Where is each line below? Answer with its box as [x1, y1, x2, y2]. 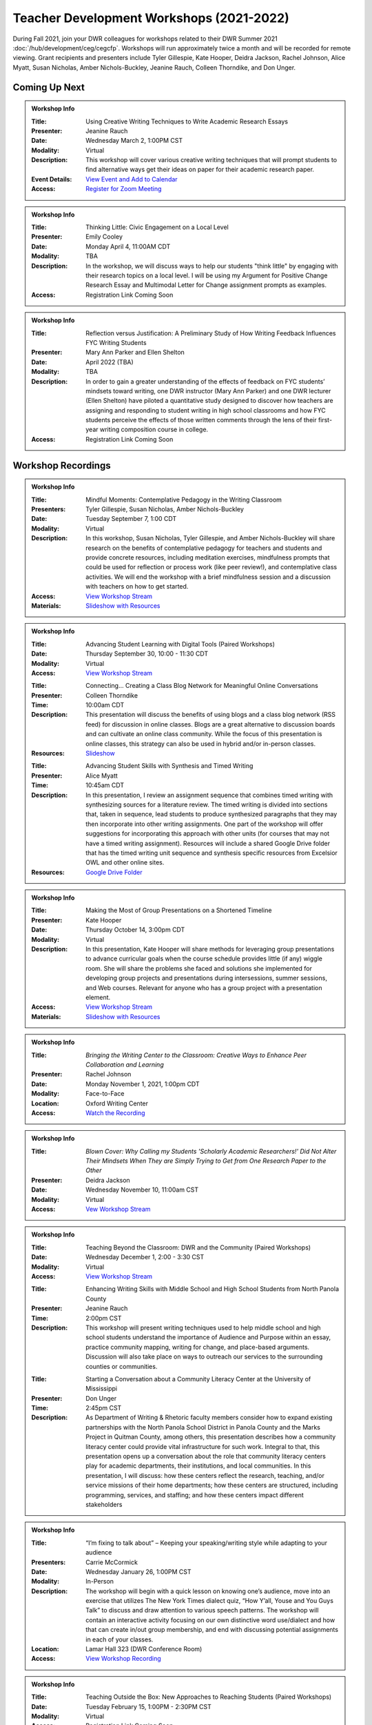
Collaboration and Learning [85, 1060, 165, 1069]
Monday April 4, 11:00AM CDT [85, 242, 171, 250]
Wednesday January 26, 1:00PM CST [85, 1567, 192, 1576]
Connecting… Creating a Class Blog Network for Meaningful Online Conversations [85, 682, 318, 690]
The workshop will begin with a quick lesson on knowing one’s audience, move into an [85, 1587, 331, 1595]
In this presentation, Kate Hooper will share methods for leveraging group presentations [85, 945, 335, 954]
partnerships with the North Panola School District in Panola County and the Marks [85, 1423, 320, 1431]
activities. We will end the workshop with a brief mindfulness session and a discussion [85, 573, 331, 581]
